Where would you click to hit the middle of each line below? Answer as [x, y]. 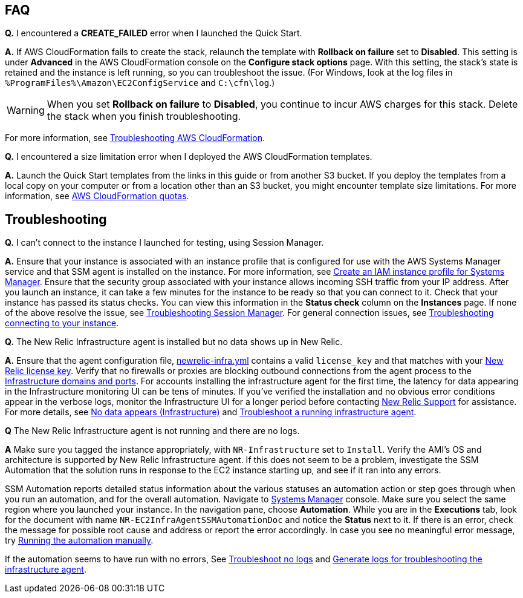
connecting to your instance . [62, 323]
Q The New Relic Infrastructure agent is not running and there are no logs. [152, 431]
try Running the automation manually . [79, 540]
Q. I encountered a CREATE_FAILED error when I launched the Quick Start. [154, 33]
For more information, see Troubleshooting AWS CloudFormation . [135, 138]
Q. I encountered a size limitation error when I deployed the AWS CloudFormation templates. [189, 157]
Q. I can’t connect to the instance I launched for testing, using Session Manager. [164, 243]
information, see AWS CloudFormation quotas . [97, 196]
